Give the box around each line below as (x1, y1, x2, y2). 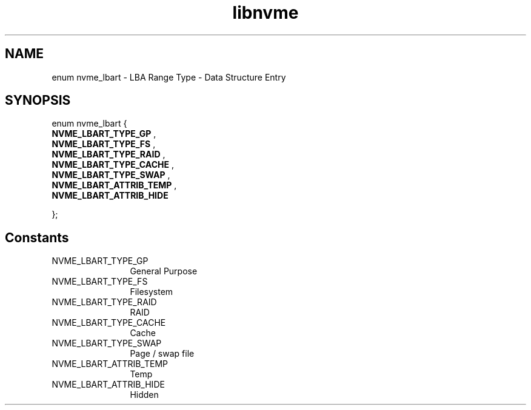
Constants (5, 230, 69, 245)
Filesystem (130, 286, 173, 297)
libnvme (232, 2, 299, 23)
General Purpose (130, 266, 198, 277)
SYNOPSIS (5, 93, 71, 108)
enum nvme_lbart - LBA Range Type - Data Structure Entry (52, 71, 286, 82)
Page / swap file (130, 348, 195, 359)
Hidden (130, 389, 159, 400)
